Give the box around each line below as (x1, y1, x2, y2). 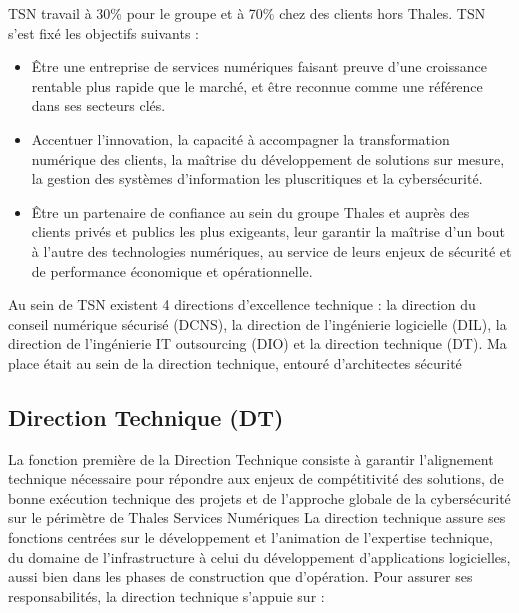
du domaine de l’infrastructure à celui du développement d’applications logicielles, (8, 546, 511, 567)
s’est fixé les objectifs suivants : (8, 22, 199, 43)
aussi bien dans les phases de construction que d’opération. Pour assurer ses (8, 566, 473, 587)
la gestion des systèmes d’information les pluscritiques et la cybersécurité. (31, 168, 483, 189)
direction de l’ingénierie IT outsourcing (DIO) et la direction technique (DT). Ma (8, 333, 507, 354)
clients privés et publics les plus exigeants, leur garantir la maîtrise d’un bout (31, 221, 506, 242)
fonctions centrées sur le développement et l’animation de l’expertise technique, (8, 527, 493, 548)
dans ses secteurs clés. (31, 95, 166, 116)
